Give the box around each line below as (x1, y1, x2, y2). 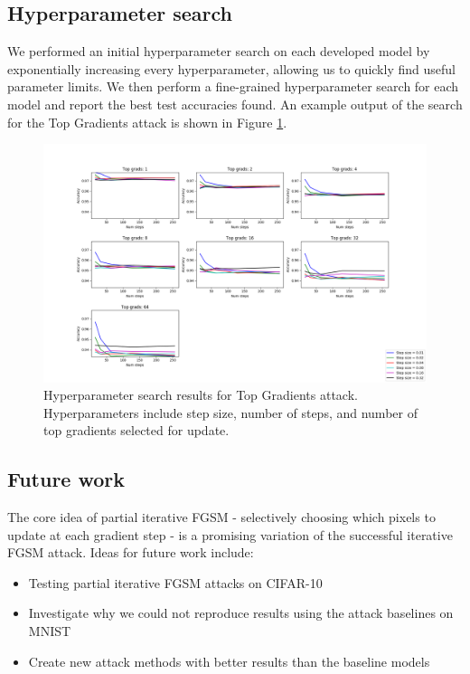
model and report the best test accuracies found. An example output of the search (7, 94, 463, 113)
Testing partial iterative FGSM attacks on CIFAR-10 (28, 573, 323, 592)
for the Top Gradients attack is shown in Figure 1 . (7, 112, 287, 131)
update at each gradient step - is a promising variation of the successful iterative (7, 525, 453, 544)
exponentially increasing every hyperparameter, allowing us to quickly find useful (7, 59, 456, 78)
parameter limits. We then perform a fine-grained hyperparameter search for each (7, 77, 459, 96)
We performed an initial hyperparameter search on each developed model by (7, 42, 430, 61)
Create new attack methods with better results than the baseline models (28, 651, 430, 670)
